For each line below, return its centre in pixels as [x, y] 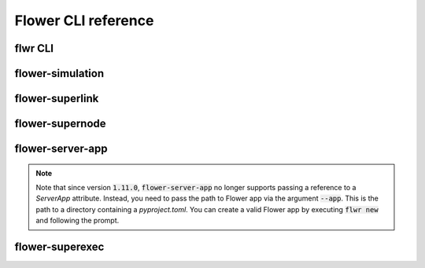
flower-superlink [57, 99]
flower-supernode [60, 124]
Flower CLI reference [84, 20]
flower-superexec [59, 247]
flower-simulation [59, 73]
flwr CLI [34, 48]
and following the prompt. [78, 221]
